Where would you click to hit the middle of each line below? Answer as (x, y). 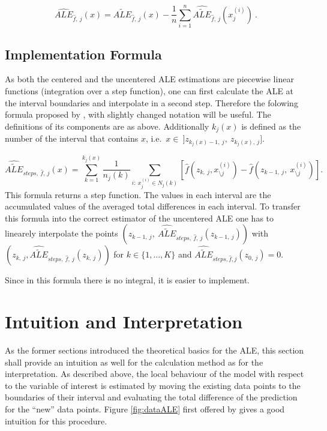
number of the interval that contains (72, 138)
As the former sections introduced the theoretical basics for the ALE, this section (154, 350)
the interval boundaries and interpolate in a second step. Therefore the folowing (151, 102)
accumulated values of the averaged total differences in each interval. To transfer (153, 206)
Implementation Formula (83, 54)
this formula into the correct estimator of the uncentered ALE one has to (139, 218)
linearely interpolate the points (61, 233)
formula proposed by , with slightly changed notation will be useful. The (138, 114)
